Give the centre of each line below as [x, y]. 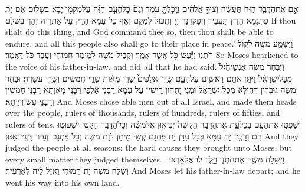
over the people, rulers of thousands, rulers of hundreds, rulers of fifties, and [143, 113]
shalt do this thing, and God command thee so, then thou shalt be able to [140, 32]
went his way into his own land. [63, 182]
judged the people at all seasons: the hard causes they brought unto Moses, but [149, 147]
